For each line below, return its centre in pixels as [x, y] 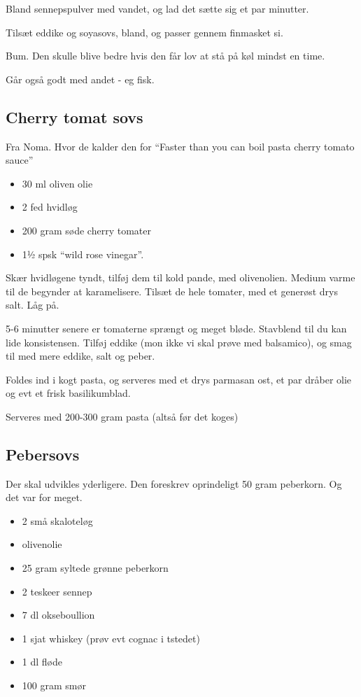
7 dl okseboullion [58, 615]
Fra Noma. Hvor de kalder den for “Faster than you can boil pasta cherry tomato [180, 146]
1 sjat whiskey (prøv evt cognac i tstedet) [111, 638]
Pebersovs [43, 454]
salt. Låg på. [33, 305]
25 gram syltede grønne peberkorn [95, 568]
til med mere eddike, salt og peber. [80, 356]
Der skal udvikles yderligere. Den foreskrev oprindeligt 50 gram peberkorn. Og [174, 483]
